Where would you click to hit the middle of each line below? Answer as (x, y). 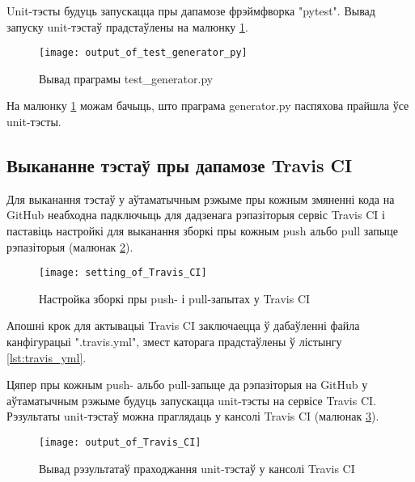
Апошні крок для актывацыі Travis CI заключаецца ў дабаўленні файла (183, 326)
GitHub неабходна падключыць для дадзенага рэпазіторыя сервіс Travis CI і (196, 215)
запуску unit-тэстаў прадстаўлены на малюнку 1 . (127, 26)
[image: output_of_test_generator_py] (143, 53)
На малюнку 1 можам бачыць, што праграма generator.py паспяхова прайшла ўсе (208, 106)
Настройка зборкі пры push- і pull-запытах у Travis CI (175, 298)
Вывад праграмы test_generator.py (126, 78)
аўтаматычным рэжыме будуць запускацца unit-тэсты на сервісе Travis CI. (191, 400)
